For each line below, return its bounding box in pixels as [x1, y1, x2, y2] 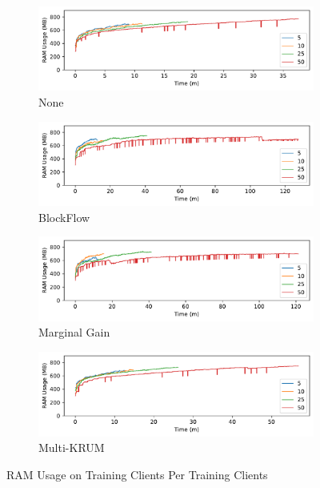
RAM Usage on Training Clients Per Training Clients [6, 466, 268, 482]
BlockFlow [38, 208, 90, 225]
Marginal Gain [38, 324, 110, 341]
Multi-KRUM [38, 439, 105, 456]
